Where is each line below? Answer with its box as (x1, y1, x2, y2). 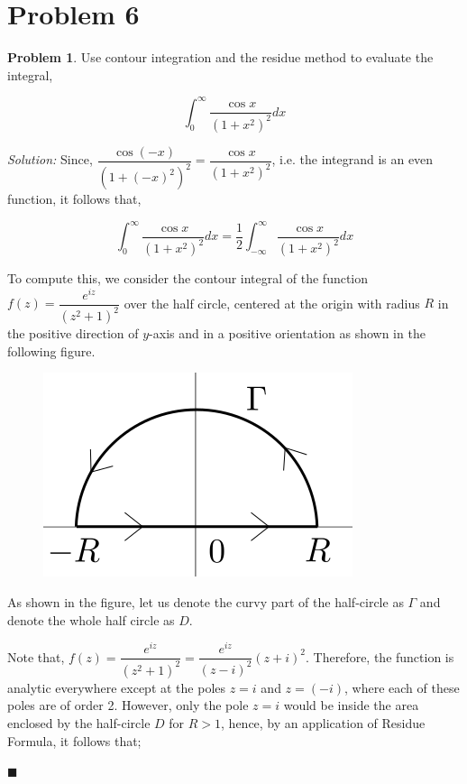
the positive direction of (7, 324, 139, 343)
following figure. (7, 341, 96, 360)
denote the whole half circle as (7, 610, 175, 629)
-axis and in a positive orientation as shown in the (149, 324, 426, 343)
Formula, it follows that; (7, 731, 142, 750)
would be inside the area (283, 696, 419, 715)
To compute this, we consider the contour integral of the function (7, 269, 369, 288)
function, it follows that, (7, 189, 142, 208)
